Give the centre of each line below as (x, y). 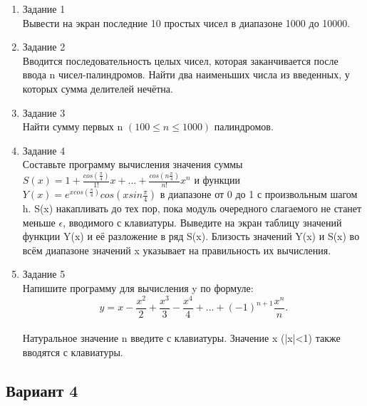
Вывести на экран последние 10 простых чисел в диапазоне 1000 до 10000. (186, 22)
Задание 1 (44, 9)
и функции (217, 180)
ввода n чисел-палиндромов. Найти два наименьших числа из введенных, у (186, 74)
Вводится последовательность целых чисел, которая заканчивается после (180, 60)
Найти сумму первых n (73, 126)
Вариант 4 (42, 390)
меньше (39, 222)
